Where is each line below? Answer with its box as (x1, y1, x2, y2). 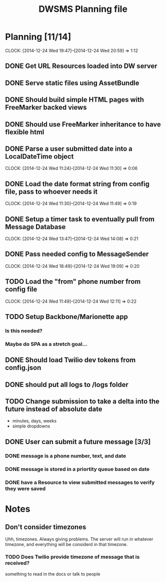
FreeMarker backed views (5, 103, 87, 112)
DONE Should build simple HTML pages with (5, 95, 144, 104)
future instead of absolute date (5, 405, 103, 413)
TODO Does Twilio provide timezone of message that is (5, 553, 140, 560)
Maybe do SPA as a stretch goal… (5, 340, 87, 347)
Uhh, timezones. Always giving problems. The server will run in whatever (5, 536, 154, 542)
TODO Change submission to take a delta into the (5, 397, 160, 406)
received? (5, 560, 30, 567)
